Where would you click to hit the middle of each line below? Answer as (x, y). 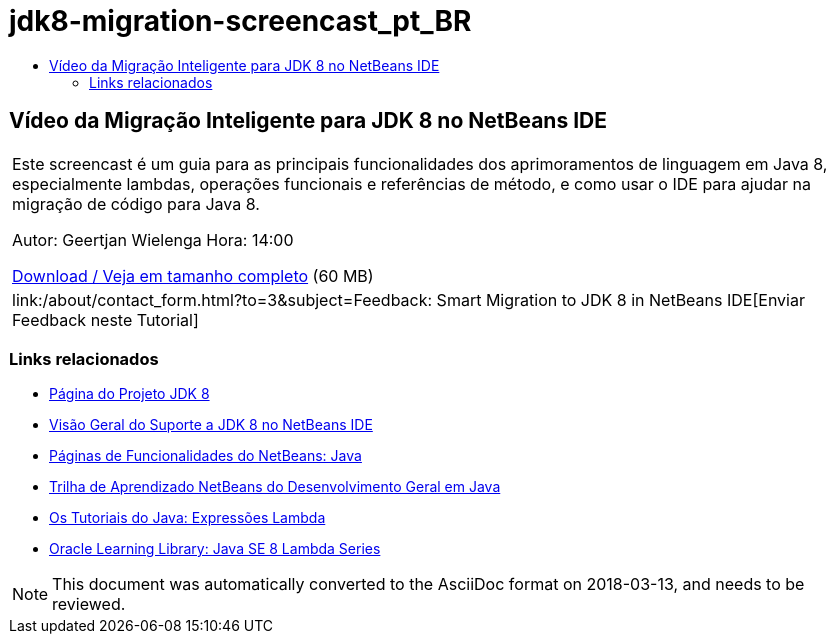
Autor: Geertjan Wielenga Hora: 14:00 (153, 239)
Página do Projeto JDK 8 (129, 394)
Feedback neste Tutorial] (105, 319)
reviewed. (89, 604)
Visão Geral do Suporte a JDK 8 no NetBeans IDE (211, 425)
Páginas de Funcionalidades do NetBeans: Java (205, 456)
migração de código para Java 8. (136, 203)
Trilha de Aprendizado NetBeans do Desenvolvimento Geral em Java (275, 487)
